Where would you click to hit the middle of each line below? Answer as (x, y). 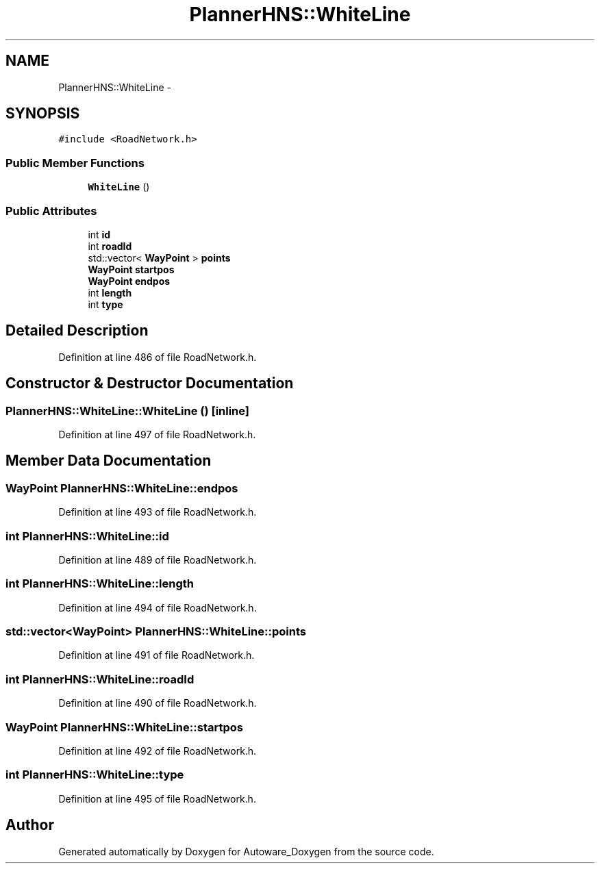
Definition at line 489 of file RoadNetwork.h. (158, 559)
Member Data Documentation (109, 461)
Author (30, 825)
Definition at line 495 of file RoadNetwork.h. (157, 798)
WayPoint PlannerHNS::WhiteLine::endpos (122, 488)
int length (110, 292)
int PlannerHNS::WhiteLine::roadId (100, 679)
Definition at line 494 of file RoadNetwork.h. (158, 607)
